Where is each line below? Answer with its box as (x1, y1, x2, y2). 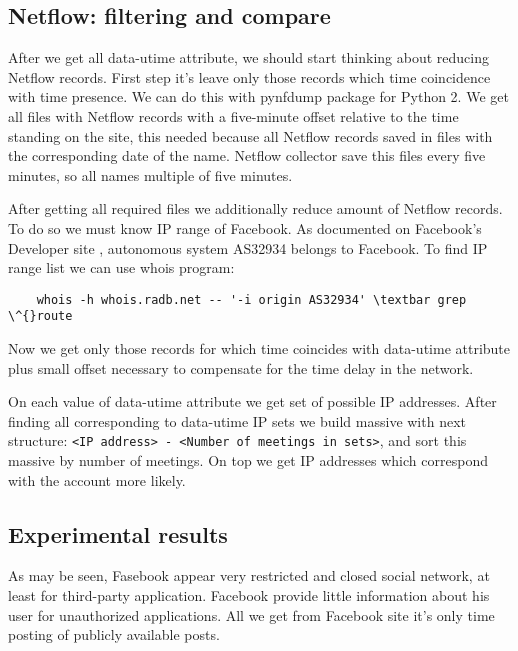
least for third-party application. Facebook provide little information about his (8, 585, 490, 606)
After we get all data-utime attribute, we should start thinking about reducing (8, 47, 490, 68)
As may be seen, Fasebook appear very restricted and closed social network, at (8, 565, 490, 586)
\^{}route (8, 309, 73, 324)
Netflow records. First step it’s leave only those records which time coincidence (8, 66, 491, 87)
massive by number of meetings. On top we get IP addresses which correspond (8, 450, 488, 471)
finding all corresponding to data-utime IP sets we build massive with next (8, 410, 466, 431)
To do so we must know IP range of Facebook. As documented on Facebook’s (8, 217, 482, 238)
